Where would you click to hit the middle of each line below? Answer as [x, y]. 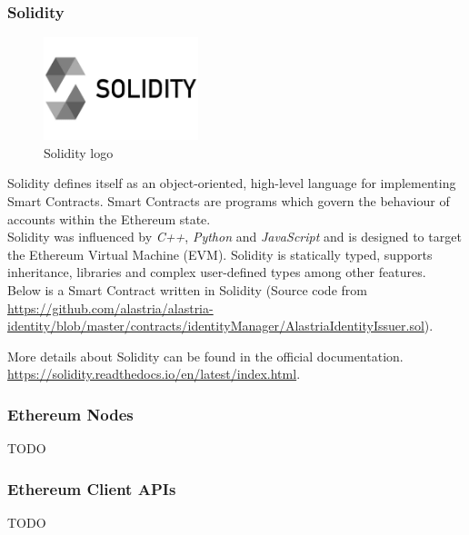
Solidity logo [79, 152]
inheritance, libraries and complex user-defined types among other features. [217, 272]
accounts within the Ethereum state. [109, 218]
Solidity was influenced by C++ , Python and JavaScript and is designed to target [234, 237]
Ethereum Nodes [70, 414]
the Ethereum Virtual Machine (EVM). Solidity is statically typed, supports [220, 254]
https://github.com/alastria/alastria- [110, 307]
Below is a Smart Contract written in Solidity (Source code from [187, 290]
